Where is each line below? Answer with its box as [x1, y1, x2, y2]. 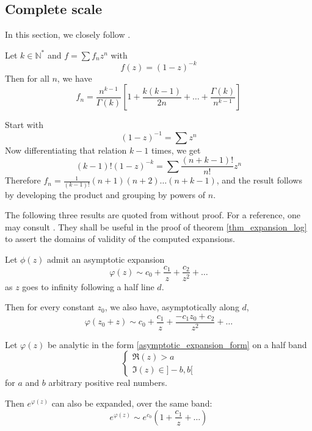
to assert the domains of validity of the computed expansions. [5, 232, 235, 245]
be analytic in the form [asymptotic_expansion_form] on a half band [47, 338, 307, 351]
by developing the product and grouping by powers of [5, 188, 206, 201]
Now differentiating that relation [5, 143, 127, 156]
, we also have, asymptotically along [104, 301, 239, 313]
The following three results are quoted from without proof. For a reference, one [5, 208, 301, 221]
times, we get [151, 143, 201, 156]
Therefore [5, 174, 41, 187]
